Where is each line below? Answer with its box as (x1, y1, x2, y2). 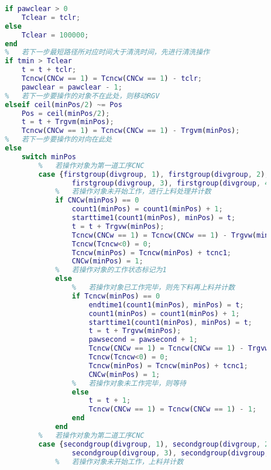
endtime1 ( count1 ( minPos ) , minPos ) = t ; (88, 300, 244, 309)
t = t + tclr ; (21, 66, 77, 74)
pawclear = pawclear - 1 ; (21, 83, 122, 91)
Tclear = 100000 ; (21, 30, 89, 39)
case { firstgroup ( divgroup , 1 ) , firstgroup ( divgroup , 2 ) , (38, 170, 269, 179)
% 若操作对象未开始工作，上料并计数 (55, 457, 184, 466)
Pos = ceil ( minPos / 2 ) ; (21, 109, 110, 118)
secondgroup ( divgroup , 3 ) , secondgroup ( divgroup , (71, 448, 269, 457)
